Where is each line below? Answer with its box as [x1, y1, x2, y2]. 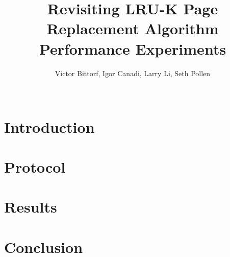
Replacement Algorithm [46, 18, 219, 39]
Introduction [4, 116, 95, 137]
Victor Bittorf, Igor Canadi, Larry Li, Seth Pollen [55, 67, 211, 78]
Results [4, 196, 57, 217]
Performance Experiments [39, 38, 226, 59]
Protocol [4, 156, 66, 177]
